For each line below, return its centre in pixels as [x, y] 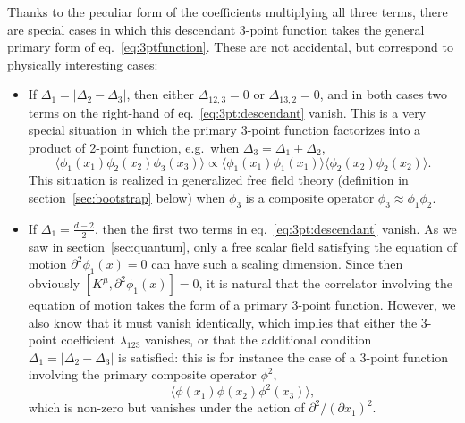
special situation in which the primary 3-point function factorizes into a [224, 130]
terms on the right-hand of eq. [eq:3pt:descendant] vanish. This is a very [227, 112]
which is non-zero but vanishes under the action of [166, 407]
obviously [54, 283]
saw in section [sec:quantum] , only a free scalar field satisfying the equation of [243, 246]
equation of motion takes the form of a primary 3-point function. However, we [242, 305]
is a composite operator [310, 197]
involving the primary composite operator [142, 374]
